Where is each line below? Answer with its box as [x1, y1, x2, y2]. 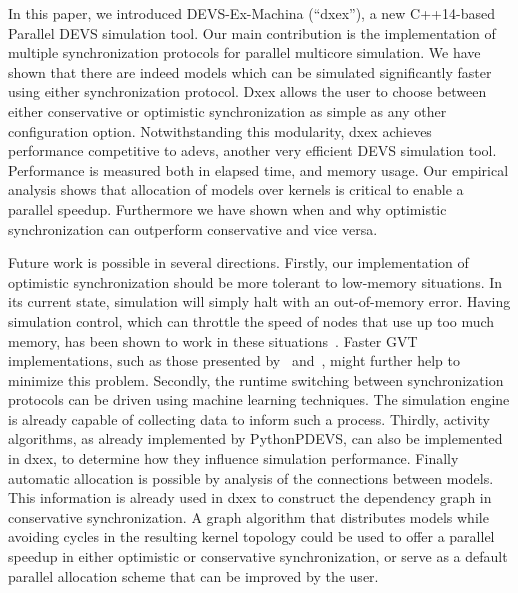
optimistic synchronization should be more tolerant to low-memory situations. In [8, 271, 503, 292]
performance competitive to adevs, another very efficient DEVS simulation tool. [8, 140, 497, 161]
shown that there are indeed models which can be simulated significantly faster [8, 61, 492, 82]
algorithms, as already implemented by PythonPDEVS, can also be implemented [8, 428, 503, 449]
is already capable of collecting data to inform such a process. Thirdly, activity [8, 408, 490, 429]
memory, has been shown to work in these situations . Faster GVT [8, 330, 418, 351]
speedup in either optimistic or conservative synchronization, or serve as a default [8, 546, 508, 567]
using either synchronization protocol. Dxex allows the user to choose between [8, 81, 487, 102]
